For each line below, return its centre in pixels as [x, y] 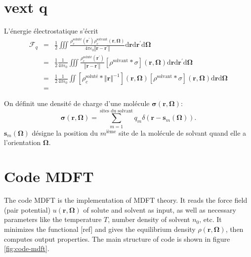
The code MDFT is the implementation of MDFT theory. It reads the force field [126, 200]
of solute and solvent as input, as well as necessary [160, 209]
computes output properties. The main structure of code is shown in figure [117, 239]
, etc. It [210, 219]
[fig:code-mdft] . [27, 248]
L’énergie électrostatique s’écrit [51, 31]
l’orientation [22, 142]
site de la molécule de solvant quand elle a [183, 132]
